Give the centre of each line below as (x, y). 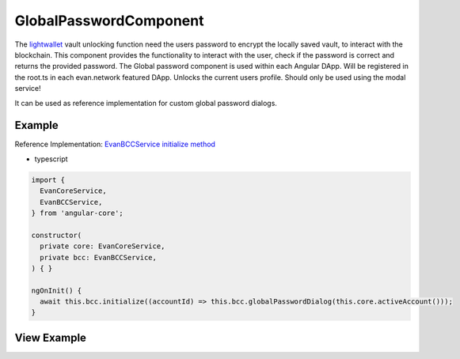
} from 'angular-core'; (78, 213)
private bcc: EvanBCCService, (99, 257)
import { (48, 179)
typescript (51, 159)
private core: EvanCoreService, (103, 246)
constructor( (57, 235)
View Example (51, 337)
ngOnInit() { (57, 290)
